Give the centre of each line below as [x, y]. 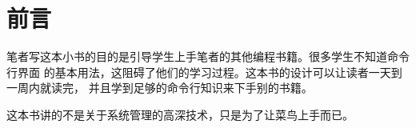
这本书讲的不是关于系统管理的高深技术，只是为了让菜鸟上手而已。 [180, 114]
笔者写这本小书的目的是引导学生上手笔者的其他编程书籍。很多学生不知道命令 [208, 56]
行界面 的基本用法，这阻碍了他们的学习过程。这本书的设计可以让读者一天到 [204, 72]
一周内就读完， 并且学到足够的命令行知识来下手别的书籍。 [160, 88]
